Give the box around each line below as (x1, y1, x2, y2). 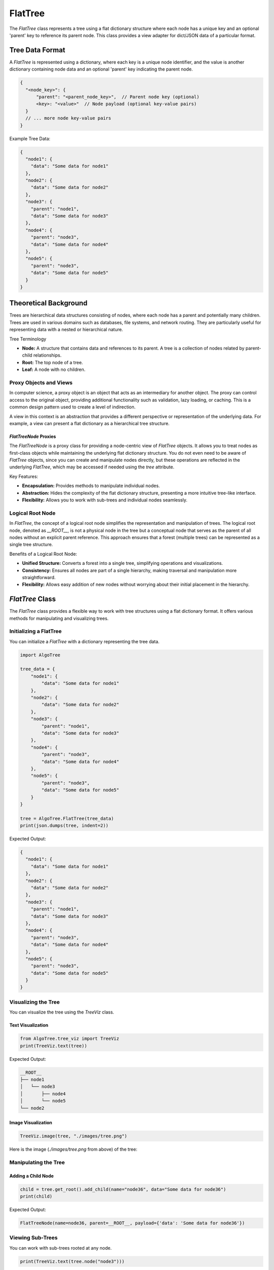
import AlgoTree (20, 652, 61, 658)
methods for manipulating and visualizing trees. (9, 615, 109, 621)
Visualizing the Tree (9, 998, 60, 1005)
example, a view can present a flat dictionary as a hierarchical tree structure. (9, 420, 170, 426)
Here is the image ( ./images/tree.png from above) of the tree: (9, 1146, 138, 1153)
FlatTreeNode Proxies (9, 433, 56, 439)
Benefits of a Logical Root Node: (9, 551, 77, 557)
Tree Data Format (9, 46, 65, 54)
